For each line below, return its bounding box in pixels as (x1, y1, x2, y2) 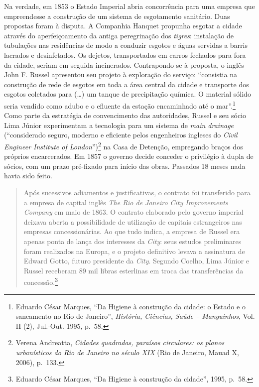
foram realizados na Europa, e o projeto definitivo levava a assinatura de (23, 246, 245, 256)
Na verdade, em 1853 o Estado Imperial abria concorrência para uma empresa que (4, 1, 255, 11)
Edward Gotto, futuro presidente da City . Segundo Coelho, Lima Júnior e (23, 256, 250, 266)
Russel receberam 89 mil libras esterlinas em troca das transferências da (23, 265, 244, 275)
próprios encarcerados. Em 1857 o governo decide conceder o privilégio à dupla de (4, 151, 254, 161)
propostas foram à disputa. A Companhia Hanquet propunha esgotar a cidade (4, 20, 242, 31)
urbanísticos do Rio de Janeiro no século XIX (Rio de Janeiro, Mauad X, (15, 347, 239, 357)
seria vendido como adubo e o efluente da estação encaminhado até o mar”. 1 (4, 99, 236, 111)
